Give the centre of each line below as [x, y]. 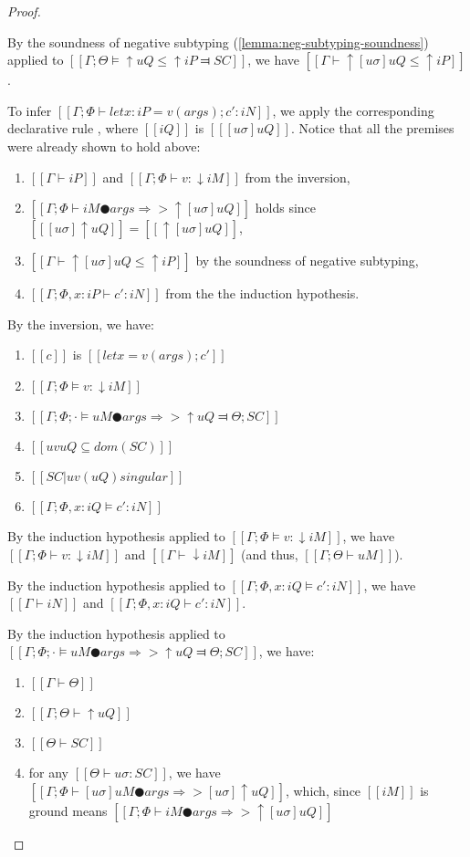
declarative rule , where [73, 128]
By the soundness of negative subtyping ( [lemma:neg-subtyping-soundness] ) [218, 42]
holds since [286, 208]
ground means [68, 810]
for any [49, 772]
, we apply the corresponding [353, 110]
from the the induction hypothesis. [262, 293]
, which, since [323, 790]
